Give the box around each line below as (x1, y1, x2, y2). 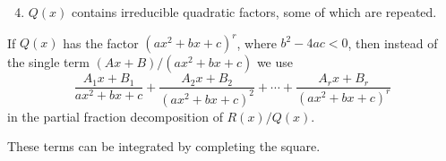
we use (256, 53, 293, 72)
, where (236, 33, 277, 52)
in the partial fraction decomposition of (7, 106, 223, 125)
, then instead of (347, 33, 438, 52)
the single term (7, 53, 90, 72)
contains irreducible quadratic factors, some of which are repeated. (72, 3, 437, 21)
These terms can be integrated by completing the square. (7, 137, 321, 156)
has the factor (63, 33, 139, 52)
